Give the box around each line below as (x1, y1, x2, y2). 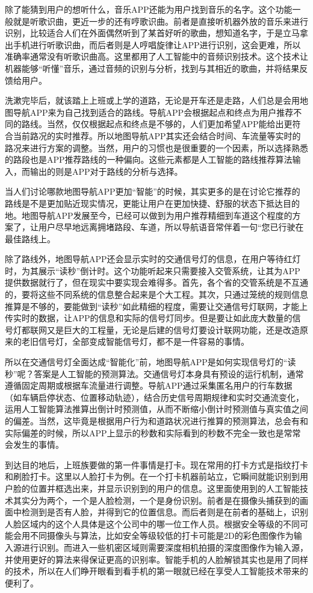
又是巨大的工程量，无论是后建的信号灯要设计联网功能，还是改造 (46, 323, 300, 336)
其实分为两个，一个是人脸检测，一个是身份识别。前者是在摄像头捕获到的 (13, 494, 300, 506)
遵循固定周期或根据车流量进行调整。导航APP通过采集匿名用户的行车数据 (5, 379, 293, 392)
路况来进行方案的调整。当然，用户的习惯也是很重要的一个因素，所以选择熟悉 (5, 141, 308, 154)
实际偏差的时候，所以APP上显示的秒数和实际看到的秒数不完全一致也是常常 (5, 426, 301, 439)
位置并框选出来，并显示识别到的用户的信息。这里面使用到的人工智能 (29, 482, 300, 494)
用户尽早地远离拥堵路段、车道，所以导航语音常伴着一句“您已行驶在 (38, 221, 304, 233)
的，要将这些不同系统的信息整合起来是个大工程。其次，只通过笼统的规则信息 (5, 288, 308, 301)
